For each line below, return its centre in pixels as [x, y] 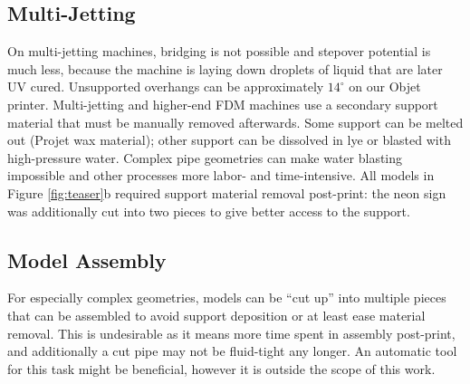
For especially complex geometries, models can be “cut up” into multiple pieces [227, 298]
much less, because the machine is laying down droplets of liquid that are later [225, 68]
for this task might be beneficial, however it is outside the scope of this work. [221, 368]
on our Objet [385, 86]
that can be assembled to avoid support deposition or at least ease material [216, 315]
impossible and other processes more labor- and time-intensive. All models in [221, 175]
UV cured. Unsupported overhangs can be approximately [166, 86]
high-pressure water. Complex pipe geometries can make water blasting [205, 157]
